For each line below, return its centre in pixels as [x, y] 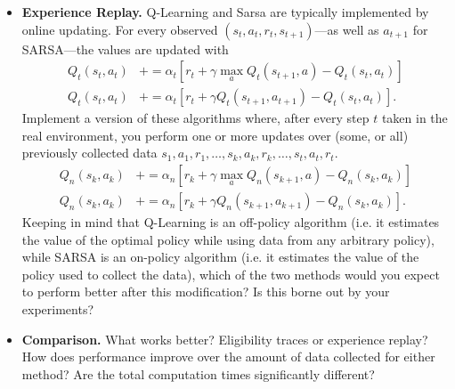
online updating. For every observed [120, 29]
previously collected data [89, 153]
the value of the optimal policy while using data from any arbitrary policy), [228, 239]
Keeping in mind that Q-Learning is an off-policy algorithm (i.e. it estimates [231, 222]
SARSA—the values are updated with [125, 49]
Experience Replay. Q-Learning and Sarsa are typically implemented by [225, 12]
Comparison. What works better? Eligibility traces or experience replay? [225, 339]
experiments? [58, 309]
